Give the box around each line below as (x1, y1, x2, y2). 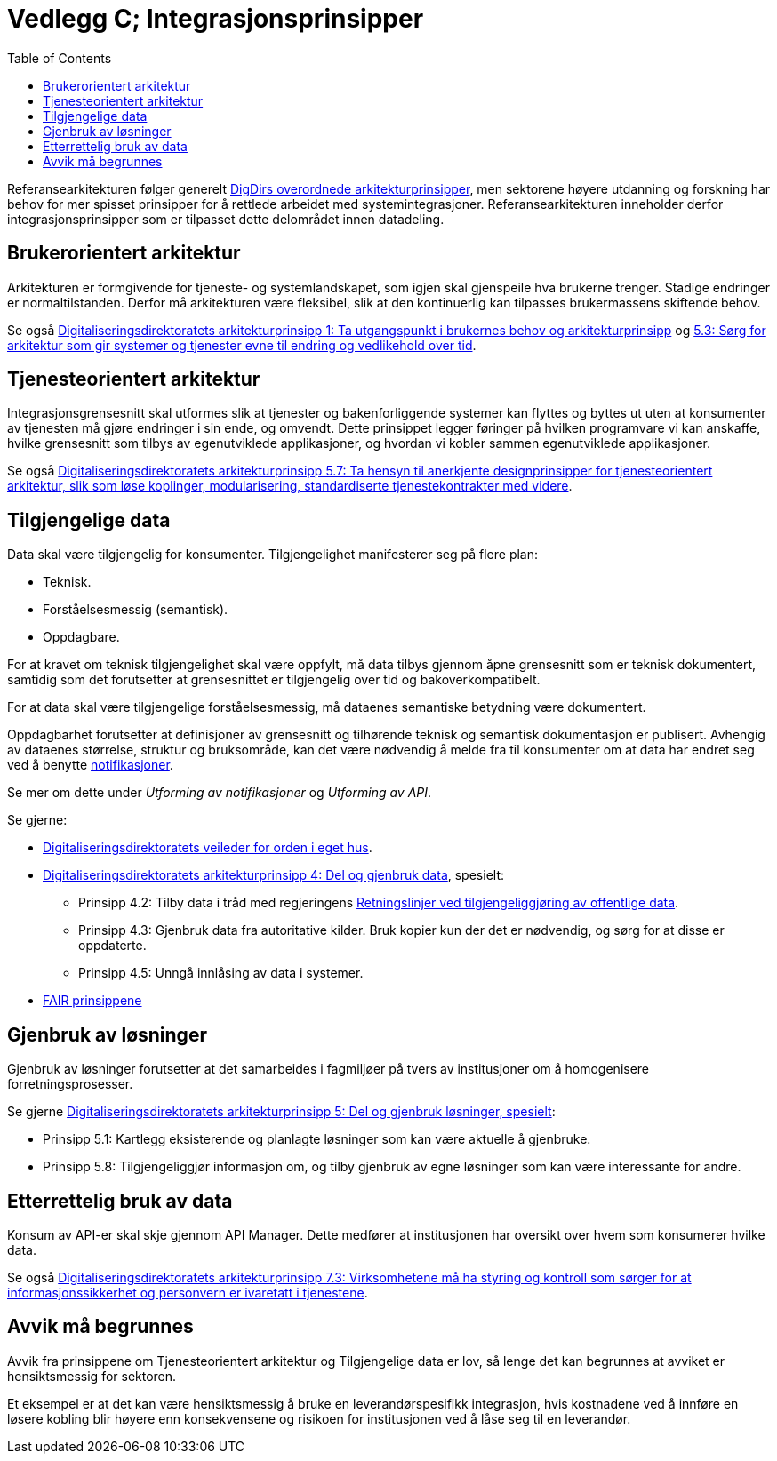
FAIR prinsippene (43, 993, 142, 1009)
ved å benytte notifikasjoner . (7, 757, 173, 773)
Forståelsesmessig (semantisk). (43, 602, 228, 618)
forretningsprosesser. (7, 1076, 133, 1092)
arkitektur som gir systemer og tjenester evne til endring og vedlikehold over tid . (7, 337, 477, 353)
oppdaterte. (78, 938, 147, 954)
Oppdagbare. (43, 629, 120, 645)
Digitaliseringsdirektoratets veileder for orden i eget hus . (43, 840, 372, 856)
